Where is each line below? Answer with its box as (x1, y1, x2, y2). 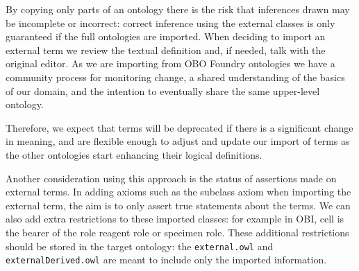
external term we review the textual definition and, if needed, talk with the (6, 42, 326, 57)
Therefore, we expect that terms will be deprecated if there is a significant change (6, 120, 353, 134)
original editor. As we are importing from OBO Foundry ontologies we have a (6, 56, 335, 71)
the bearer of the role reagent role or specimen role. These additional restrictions (6, 225, 349, 239)
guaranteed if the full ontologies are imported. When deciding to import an (6, 29, 326, 44)
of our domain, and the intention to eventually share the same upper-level (6, 83, 320, 98)
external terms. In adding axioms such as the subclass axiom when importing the (6, 184, 351, 199)
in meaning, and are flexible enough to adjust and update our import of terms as (6, 134, 350, 148)
